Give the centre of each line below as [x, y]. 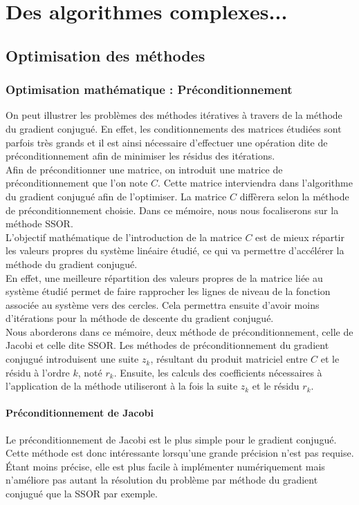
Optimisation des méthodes [105, 55]
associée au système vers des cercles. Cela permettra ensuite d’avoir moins [163, 304]
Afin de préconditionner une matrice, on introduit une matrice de [144, 169]
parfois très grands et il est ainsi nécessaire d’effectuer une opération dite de [167, 142]
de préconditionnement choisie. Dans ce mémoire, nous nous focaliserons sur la [172, 210]
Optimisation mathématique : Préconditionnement [149, 89]
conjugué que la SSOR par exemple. [82, 494]
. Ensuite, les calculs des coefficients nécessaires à [218, 372]
